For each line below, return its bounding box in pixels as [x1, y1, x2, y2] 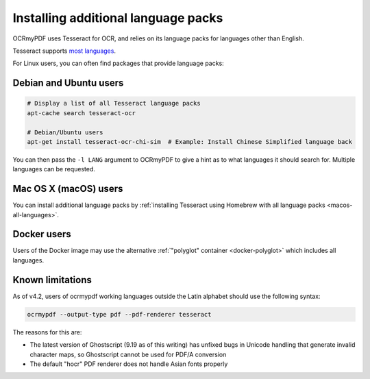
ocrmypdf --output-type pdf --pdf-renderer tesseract [27, 310, 212, 318]
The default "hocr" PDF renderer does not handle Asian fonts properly [29, 360, 228, 368]
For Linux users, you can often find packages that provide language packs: [12, 59, 224, 68]
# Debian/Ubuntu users [27, 128, 103, 136]
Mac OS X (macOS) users [12, 183, 123, 195]
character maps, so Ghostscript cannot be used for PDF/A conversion [29, 350, 227, 358]
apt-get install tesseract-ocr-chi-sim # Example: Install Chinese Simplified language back [27, 138, 353, 145]
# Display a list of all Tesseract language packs [27, 99, 201, 108]
